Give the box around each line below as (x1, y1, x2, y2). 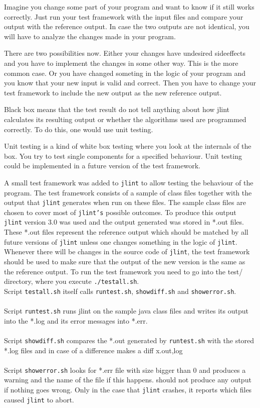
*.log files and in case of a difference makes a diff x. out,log (4, 345, 183, 355)
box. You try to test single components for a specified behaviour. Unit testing (4, 150, 242, 161)
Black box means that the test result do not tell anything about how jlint (4, 104, 230, 115)
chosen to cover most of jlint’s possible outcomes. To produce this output (4, 207, 236, 217)
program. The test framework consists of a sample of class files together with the (4, 187, 252, 197)
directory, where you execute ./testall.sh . (4, 276, 139, 286)
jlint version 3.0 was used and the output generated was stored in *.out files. (4, 217, 244, 227)
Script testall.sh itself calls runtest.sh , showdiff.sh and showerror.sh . (4, 285, 236, 296)
